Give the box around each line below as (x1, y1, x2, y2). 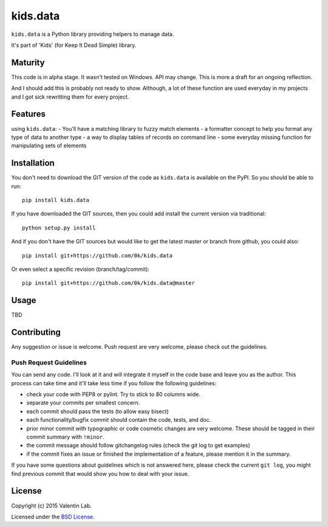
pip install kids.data (22, 197, 90, 203)
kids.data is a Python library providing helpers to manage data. (11, 30, 174, 38)
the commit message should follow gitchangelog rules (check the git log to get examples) (26, 442, 250, 449)
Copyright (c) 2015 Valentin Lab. (11, 502, 92, 509)
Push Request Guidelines (11, 358, 87, 366)
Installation (11, 158, 55, 169)
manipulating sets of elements (11, 142, 87, 149)
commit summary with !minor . (26, 433, 104, 441)
